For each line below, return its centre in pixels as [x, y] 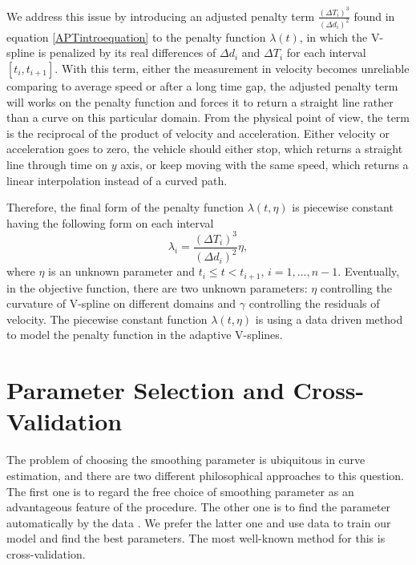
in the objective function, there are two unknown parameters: [157, 287]
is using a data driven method [329, 319]
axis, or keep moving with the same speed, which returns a [265, 164]
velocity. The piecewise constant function [107, 319]
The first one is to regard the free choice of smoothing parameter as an [180, 491]
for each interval [326, 52]
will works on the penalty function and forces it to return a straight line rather [200, 101]
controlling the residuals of [314, 303]
